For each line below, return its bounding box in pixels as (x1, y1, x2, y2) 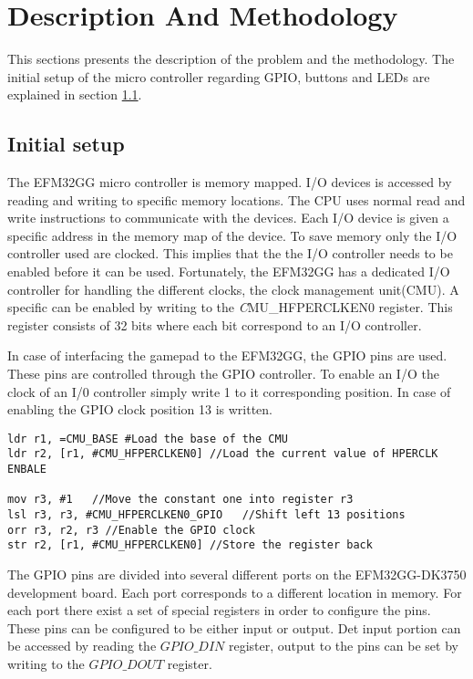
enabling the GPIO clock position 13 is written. (7, 400, 273, 419)
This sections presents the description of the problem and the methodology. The (7, 49, 455, 68)
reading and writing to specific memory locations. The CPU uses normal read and (7, 190, 466, 209)
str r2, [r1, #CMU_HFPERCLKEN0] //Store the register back (7, 538, 373, 552)
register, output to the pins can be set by (229, 636, 458, 655)
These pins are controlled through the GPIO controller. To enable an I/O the (7, 364, 439, 383)
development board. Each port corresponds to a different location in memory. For (7, 582, 462, 601)
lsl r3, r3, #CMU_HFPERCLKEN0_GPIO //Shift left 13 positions (7, 508, 406, 522)
